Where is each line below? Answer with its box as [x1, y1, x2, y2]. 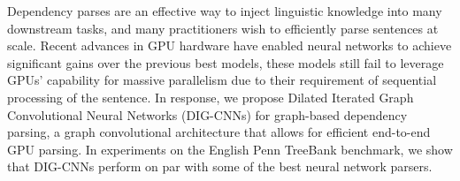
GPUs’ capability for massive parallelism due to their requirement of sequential [7, 71, 437, 89]
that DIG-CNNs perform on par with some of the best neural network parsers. [7, 157, 433, 176]
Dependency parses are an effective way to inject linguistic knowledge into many [7, 2, 442, 19]
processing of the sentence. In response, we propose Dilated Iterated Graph [7, 87, 414, 106]
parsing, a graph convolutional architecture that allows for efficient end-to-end [7, 123, 431, 141]
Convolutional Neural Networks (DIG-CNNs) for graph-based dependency [7, 105, 408, 124]
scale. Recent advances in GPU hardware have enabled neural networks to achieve [7, 36, 452, 55]
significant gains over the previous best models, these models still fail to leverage [7, 53, 444, 72]
